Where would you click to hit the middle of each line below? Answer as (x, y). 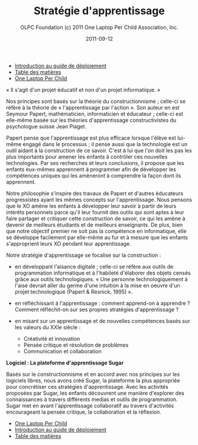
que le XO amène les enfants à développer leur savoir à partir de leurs (91, 206)
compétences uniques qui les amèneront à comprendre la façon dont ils (94, 175)
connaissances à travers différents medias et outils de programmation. (92, 399)
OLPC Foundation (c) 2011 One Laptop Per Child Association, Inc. (99, 27)
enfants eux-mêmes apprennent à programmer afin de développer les (91, 169)
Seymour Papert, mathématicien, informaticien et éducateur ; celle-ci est (95, 114)
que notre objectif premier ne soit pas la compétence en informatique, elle (97, 231)
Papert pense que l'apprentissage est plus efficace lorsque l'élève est (91, 138)
